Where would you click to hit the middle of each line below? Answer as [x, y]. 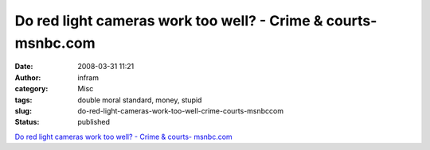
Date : [24, 67]
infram [88, 77]
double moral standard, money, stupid [140, 100]
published [94, 122]
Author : [28, 77]
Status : [27, 122]
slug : [23, 110]
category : [31, 89]
